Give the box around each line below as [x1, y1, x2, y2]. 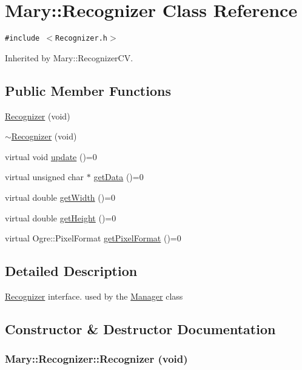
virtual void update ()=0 [5, 150, 97, 163]
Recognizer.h [55, 34, 107, 43]
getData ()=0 [93, 170, 144, 183]
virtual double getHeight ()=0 [5, 211, 116, 224]
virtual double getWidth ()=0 [5, 190, 116, 203]
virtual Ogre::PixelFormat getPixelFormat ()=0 [5, 232, 181, 244]
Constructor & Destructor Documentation [5, 319, 276, 338]
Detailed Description [5, 261, 138, 280]
